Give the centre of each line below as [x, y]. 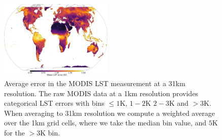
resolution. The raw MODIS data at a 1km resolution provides [101, 93]
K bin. [50, 133]
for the [14, 133]
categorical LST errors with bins [54, 103]
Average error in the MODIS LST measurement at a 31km [95, 83]
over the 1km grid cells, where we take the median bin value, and [105, 123]
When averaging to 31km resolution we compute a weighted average [109, 113]
